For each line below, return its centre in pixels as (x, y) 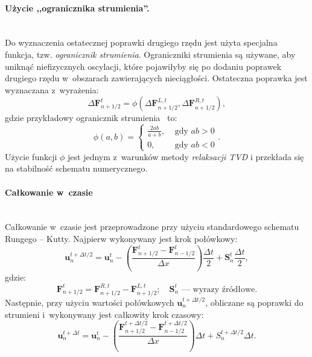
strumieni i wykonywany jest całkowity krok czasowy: (104, 314)
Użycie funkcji (31, 156)
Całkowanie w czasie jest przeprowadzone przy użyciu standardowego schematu (152, 227)
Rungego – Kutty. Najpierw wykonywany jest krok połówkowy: (121, 239)
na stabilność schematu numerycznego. (76, 168)
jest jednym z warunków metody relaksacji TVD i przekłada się (186, 156)
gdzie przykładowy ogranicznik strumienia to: (91, 118)
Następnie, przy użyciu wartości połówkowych (90, 302)
